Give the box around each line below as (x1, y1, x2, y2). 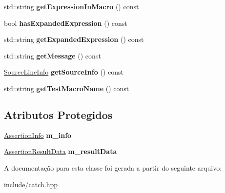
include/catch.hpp (4, 179, 58, 189)
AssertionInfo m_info (4, 130, 72, 140)
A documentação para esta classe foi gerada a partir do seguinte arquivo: (4, 162, 222, 173)
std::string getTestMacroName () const (4, 83, 129, 93)
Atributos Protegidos (4, 107, 113, 122)
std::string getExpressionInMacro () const (4, 1, 139, 11)
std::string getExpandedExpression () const (4, 34, 144, 44)
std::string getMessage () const (4, 50, 101, 60)
